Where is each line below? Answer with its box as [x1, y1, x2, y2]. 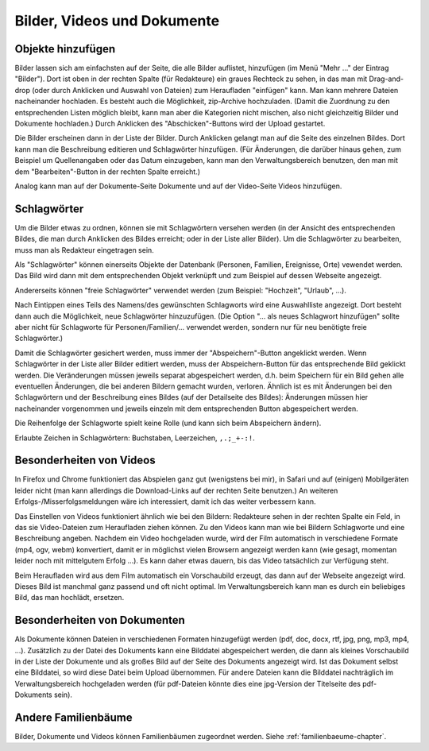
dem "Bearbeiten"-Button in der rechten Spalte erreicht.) [14, 167, 201, 176]
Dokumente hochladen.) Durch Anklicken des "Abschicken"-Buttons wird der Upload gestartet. [14, 119, 326, 129]
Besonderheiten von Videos [14, 454, 156, 467]
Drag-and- [369, 74, 404, 83]
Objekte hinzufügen [14, 42, 115, 56]
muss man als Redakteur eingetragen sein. [14, 245, 154, 254]
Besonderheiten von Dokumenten [14, 614, 186, 627]
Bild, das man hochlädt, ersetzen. [14, 593, 125, 602]
